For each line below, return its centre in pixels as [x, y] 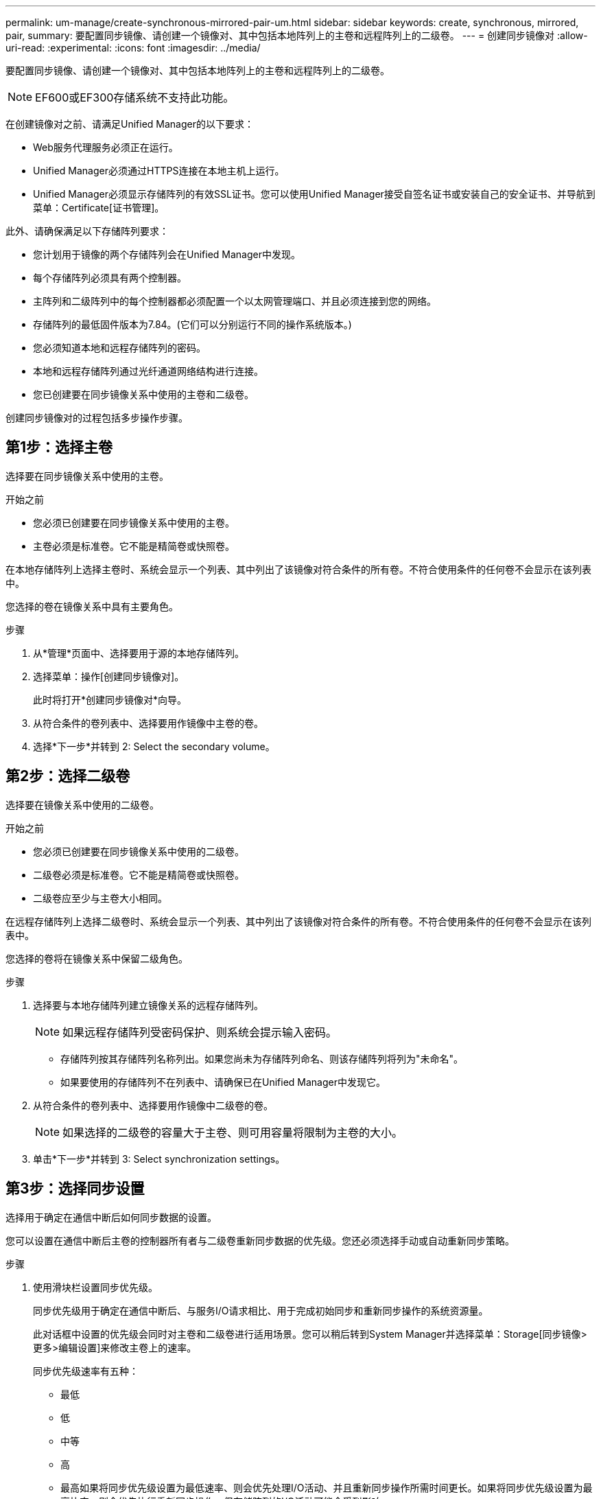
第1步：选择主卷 [59, 448]
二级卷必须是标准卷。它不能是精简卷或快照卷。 [139, 874]
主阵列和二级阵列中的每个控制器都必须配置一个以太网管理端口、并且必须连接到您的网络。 [235, 301]
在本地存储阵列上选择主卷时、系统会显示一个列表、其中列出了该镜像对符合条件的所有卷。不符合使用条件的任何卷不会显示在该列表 [298, 569]
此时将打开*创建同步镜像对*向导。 [110, 699]
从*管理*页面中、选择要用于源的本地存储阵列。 [139, 653]
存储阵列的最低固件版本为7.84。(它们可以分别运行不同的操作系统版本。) [192, 324]
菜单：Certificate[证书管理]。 [99, 208]
